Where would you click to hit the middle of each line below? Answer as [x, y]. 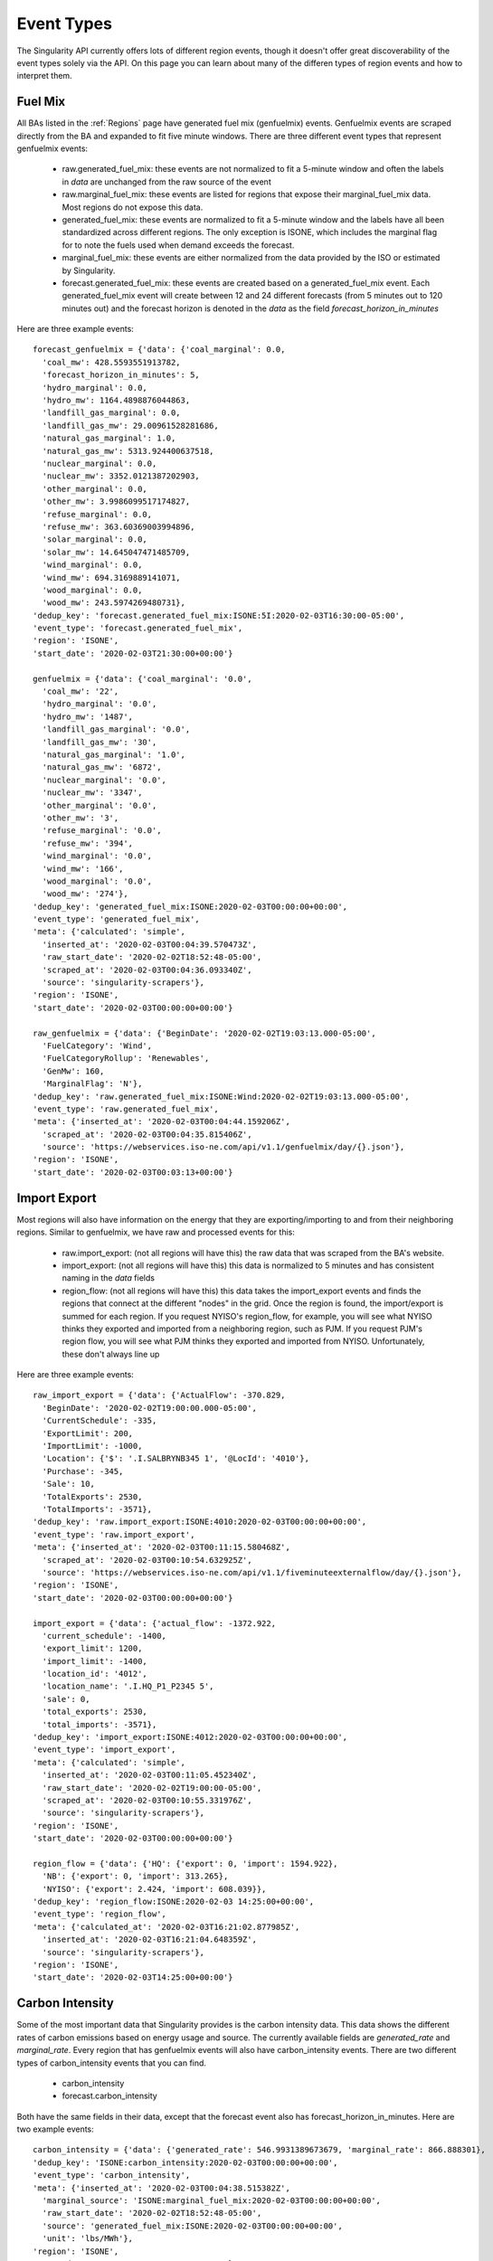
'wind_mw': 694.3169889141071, [111, 577]
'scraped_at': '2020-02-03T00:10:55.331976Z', [147, 1800]
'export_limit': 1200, [92, 1649]
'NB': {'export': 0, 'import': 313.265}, [135, 1876]
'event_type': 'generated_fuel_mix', [117, 919]
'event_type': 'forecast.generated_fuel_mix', [138, 628]
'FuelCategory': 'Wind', [97, 1045]
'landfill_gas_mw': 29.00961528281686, [130, 426]
